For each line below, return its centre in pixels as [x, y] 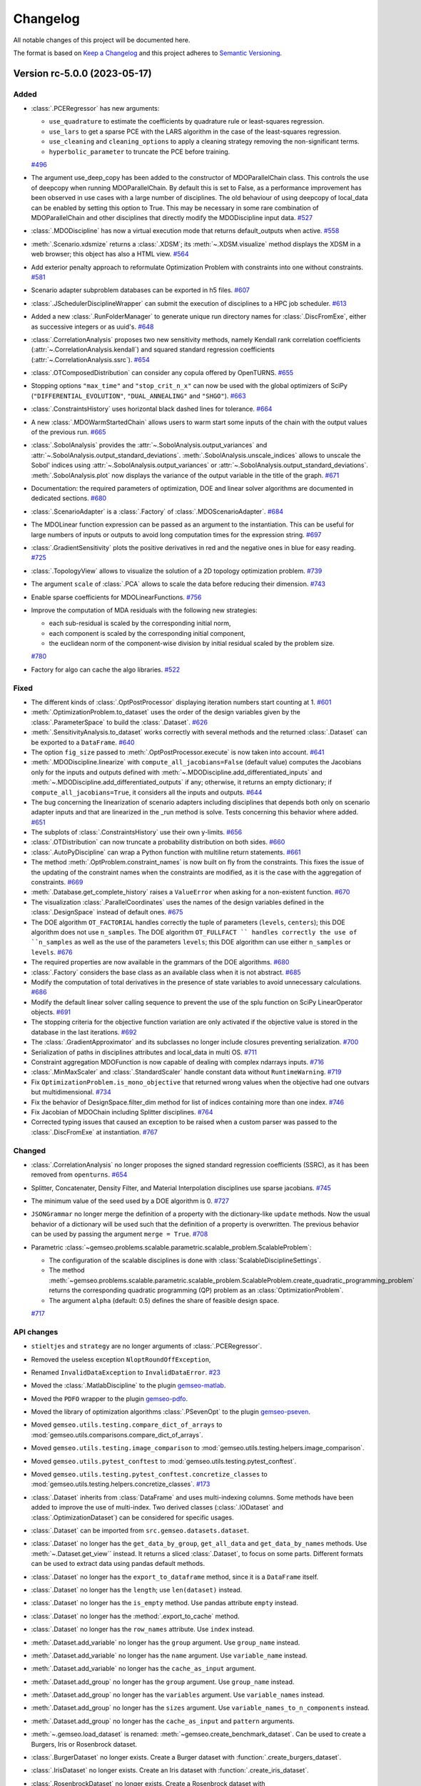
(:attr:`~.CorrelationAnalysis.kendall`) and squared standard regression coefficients [153, 349]
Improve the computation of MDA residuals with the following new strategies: [144, 610]
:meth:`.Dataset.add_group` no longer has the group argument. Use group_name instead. [163, 1682]
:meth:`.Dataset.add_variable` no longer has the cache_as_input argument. [143, 1669]
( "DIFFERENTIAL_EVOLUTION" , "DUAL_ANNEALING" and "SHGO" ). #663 [138, 396]
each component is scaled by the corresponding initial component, [147, 633]
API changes [36, 1332]
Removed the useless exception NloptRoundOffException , [121, 1359]
